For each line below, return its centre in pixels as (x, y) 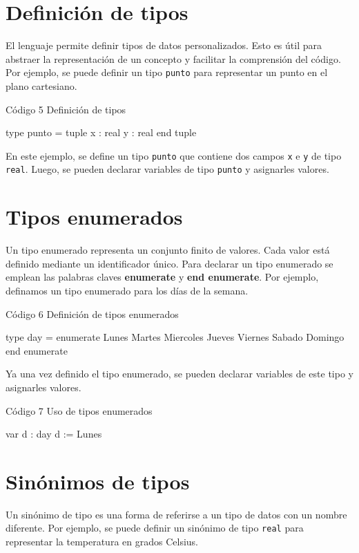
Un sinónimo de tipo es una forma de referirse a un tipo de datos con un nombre (176, 514)
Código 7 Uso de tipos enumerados (79, 410)
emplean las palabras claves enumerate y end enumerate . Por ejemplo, (162, 277)
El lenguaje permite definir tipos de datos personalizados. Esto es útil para (164, 45)
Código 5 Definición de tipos (66, 109)
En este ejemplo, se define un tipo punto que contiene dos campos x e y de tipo (174, 155)
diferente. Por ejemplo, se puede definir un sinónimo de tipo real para (155, 528)
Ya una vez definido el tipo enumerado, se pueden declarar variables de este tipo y (179, 374)
